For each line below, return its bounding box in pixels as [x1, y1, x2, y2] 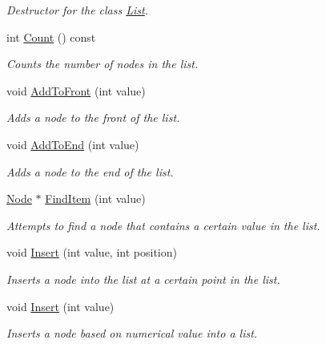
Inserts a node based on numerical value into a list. [6, 325, 258, 342]
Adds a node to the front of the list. [6, 109, 180, 126]
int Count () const [6, 28, 96, 45]
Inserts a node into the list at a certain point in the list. [6, 270, 280, 287]
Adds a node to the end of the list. [6, 163, 174, 180]
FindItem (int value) [45, 190, 146, 207]
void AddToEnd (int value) [6, 136, 139, 152]
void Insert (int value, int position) [6, 244, 177, 261]
